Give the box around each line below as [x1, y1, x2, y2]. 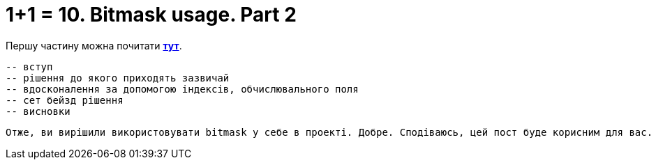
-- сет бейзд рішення [6, 94, 124, 106]
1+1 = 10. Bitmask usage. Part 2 [6, 3, 297, 26]
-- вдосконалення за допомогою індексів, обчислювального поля [6, 83, 359, 95]
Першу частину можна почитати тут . [6, 39, 182, 52]
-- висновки [6, 105, 70, 117]
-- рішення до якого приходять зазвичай [6, 72, 230, 84]
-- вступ [6, 61, 53, 72]
